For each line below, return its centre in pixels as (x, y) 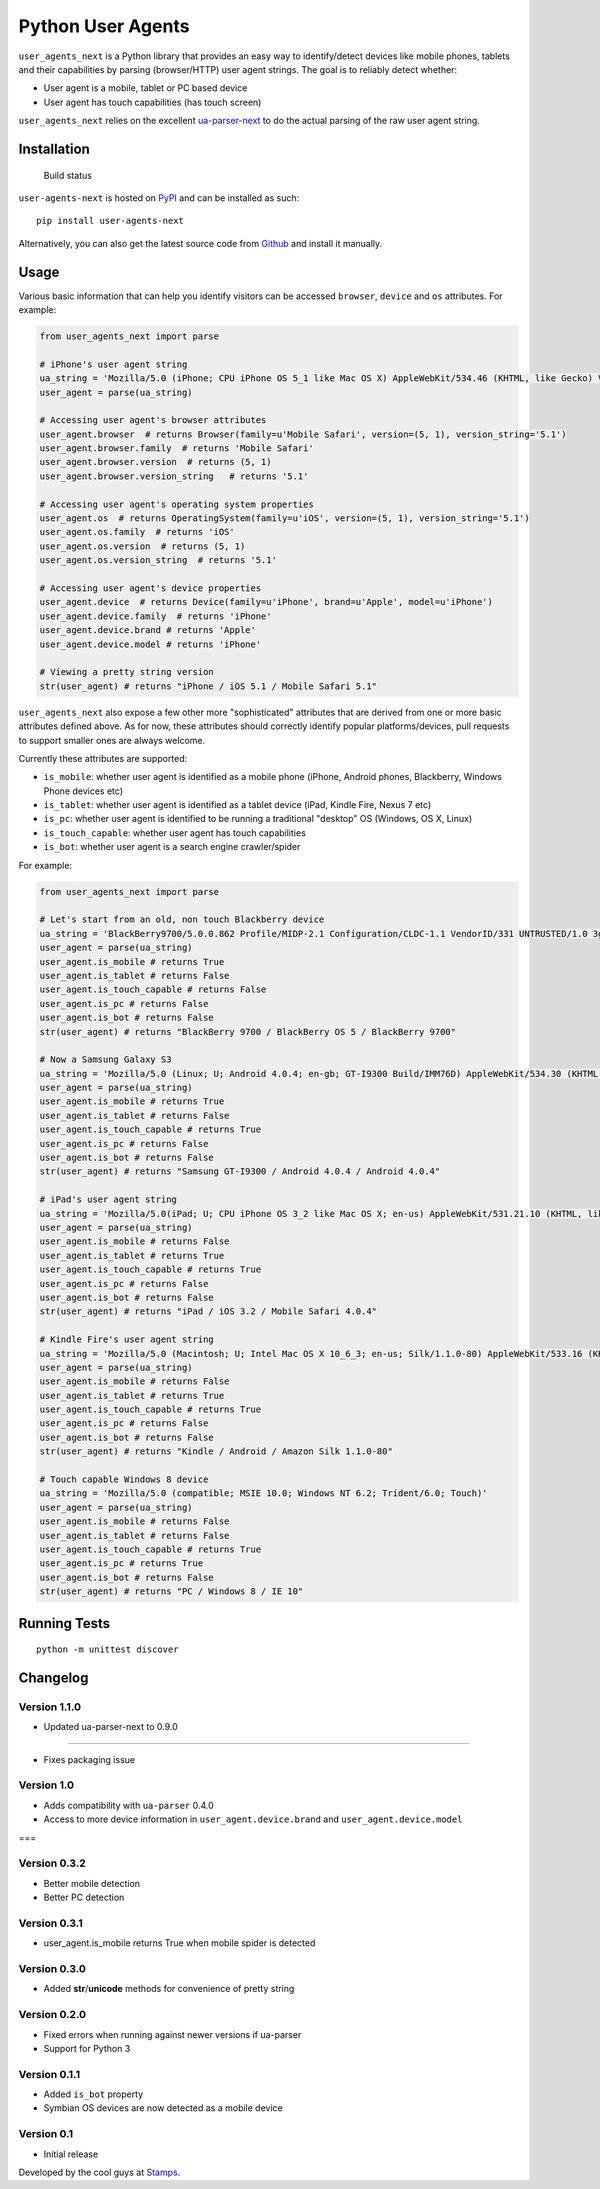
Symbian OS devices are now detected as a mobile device (163, 2108)
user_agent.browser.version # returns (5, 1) (155, 462)
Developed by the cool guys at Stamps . (99, 2172)
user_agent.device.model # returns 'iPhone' (150, 644)
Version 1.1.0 (50, 1707)
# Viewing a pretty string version (126, 672)
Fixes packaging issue (89, 1759)
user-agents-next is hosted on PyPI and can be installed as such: (159, 197)
